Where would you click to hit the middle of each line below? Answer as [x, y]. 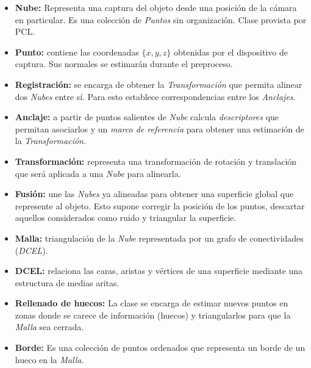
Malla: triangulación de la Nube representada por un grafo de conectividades [159, 238]
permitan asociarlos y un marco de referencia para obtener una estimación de [159, 128]
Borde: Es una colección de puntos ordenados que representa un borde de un [160, 348]
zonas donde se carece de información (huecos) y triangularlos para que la [153, 315]
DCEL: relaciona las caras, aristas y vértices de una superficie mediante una [159, 271]
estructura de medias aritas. [67, 282]
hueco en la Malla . [49, 359]
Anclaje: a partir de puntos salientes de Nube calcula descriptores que [147, 117]
